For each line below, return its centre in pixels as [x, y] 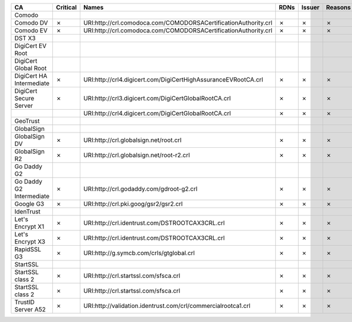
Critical [67, 7]
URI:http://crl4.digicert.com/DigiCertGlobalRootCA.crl [157, 113]
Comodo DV [31, 23]
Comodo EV [31, 30]
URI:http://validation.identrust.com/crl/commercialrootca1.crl [167, 306]
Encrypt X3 [30, 242]
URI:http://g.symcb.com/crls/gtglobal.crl [139, 253]
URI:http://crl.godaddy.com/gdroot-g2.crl [140, 189]
